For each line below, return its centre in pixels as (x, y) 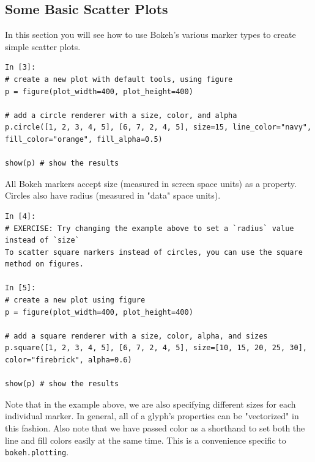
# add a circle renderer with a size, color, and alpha (121, 115)
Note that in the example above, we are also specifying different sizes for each (150, 404)
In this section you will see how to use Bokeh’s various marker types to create (150, 35)
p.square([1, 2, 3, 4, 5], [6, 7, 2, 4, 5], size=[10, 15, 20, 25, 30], (156, 348)
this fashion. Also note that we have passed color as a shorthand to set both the (155, 428)
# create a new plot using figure (75, 300)
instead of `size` (42, 240)
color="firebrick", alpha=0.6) (69, 360)
